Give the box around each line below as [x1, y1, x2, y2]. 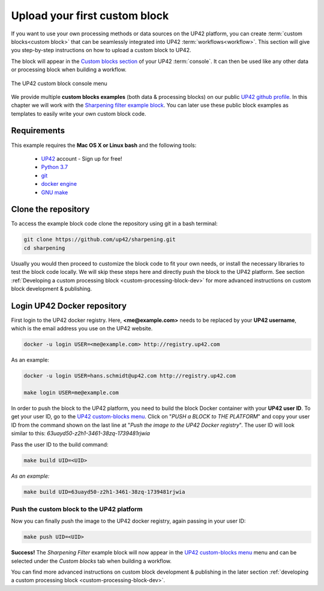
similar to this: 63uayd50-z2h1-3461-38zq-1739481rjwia [11, 430, 150, 437]
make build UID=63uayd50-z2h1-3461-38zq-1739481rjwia [23, 489, 185, 495]
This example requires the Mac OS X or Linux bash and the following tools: [11, 141, 197, 149]
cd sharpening [23, 245, 65, 251]
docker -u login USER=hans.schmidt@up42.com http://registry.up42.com [23, 372, 236, 379]
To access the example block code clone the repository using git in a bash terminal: [11, 220, 218, 227]
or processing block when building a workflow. [11, 66, 127, 73]
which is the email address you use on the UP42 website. [11, 325, 153, 332]
